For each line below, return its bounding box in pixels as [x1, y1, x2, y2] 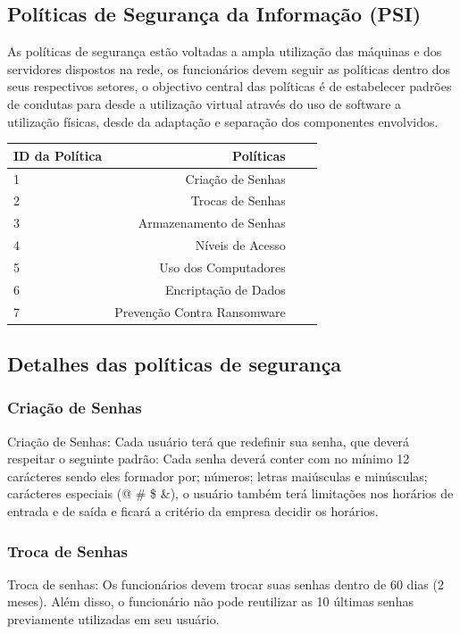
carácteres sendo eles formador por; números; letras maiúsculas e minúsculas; [7, 466, 428, 485]
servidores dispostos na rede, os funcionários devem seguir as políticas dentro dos [7, 59, 451, 78]
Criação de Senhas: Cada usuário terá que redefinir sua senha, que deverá [7, 431, 410, 450]
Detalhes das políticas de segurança [7, 350, 342, 378]
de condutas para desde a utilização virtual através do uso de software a [7, 94, 402, 113]
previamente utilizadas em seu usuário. [7, 610, 220, 629]
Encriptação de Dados [165, 279, 286, 298]
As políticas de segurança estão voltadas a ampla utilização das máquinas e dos [7, 42, 442, 61]
